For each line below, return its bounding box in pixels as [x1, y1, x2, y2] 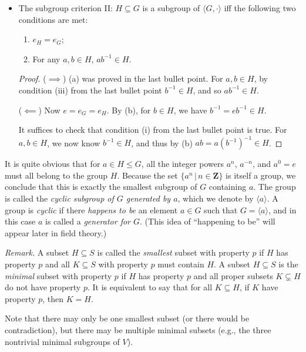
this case [5, 215, 36, 227]
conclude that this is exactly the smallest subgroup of [5, 180, 197, 193]
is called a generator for [45, 215, 131, 227]
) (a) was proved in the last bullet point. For [62, 72, 223, 85]
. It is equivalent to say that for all [87, 281, 213, 293]
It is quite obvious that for [5, 157, 100, 170]
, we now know [47, 136, 100, 149]
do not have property [5, 281, 81, 293]
